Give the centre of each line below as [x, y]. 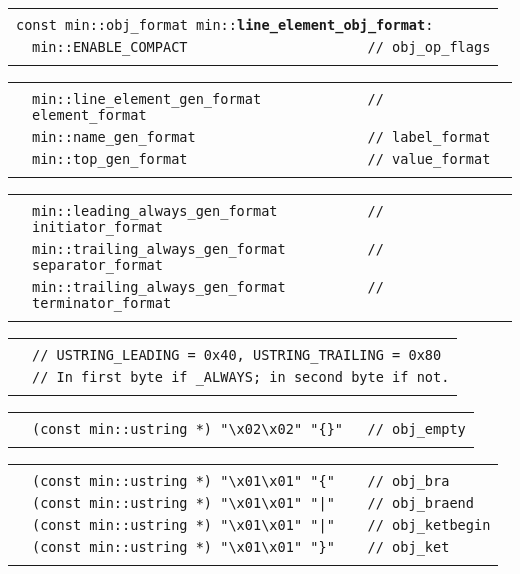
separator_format [97, 265]
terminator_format [102, 303]
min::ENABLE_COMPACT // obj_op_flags [261, 47]
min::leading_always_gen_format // [208, 211]
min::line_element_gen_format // [208, 99]
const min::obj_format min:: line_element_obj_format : [225, 25]
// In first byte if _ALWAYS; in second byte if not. [241, 377]
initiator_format [97, 227]
